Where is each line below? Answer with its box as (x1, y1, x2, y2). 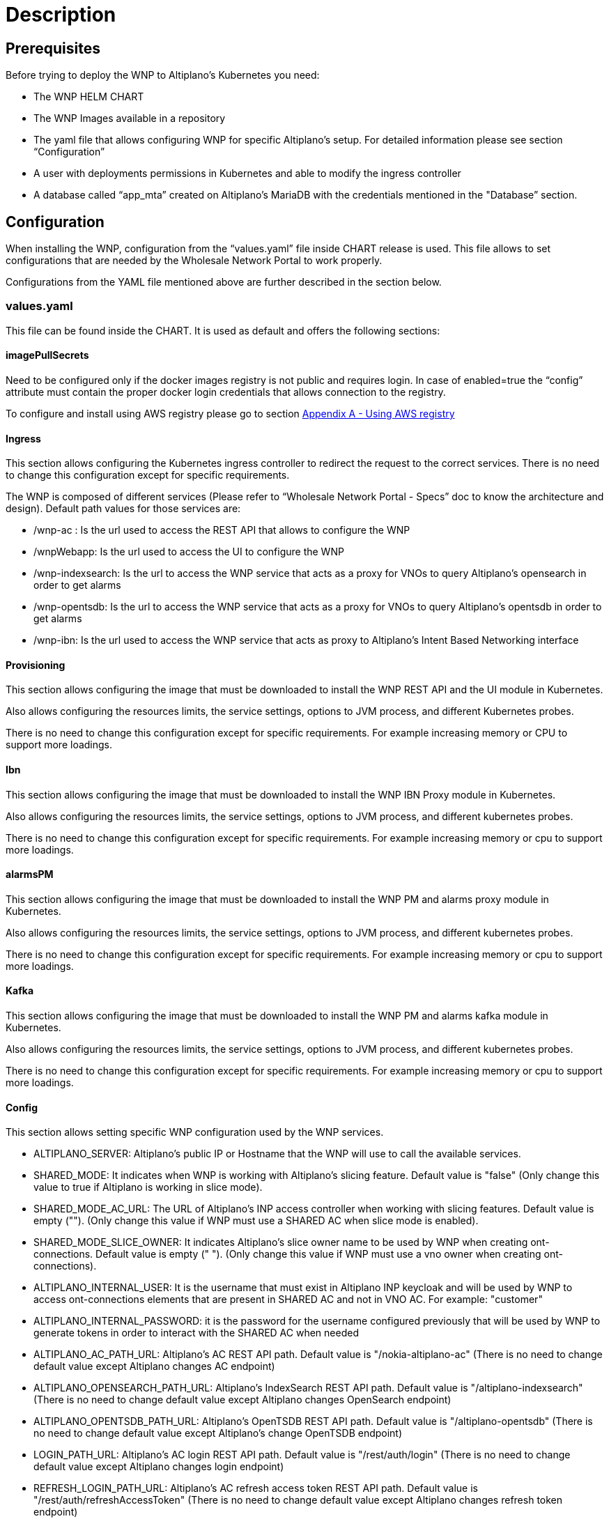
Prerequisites (6, 39, 100, 57)
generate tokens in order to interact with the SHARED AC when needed (33, 1327, 359, 1339)
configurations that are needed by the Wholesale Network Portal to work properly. (6, 254, 383, 267)
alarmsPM (6, 868, 54, 881)
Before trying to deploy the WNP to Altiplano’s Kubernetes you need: (6, 69, 320, 82)
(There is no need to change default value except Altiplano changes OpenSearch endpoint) (33, 1394, 452, 1406)
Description (6, 3, 116, 26)
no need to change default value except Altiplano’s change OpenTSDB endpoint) (33, 1427, 403, 1440)
